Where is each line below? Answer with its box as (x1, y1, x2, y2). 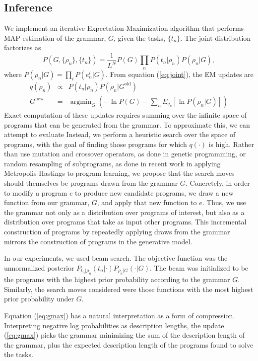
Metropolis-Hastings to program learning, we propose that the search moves (4, 168, 235, 178)
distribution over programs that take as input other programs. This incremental (4, 217, 247, 227)
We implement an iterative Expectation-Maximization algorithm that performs (4, 23, 244, 33)
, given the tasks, (113, 32, 165, 43)
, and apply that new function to (97, 197, 197, 208)
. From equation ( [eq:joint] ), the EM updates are (106, 69, 254, 79)
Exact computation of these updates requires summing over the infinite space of (4, 109, 247, 120)
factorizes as (4, 42, 41, 53)
